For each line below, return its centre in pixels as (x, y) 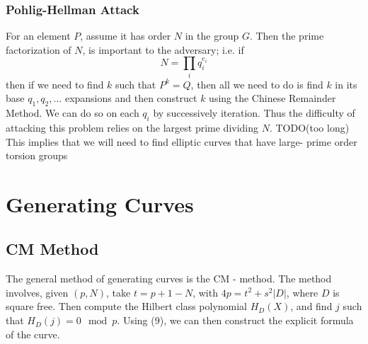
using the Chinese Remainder (272, 98)
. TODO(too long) (309, 127)
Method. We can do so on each (73, 113)
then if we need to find (55, 84)
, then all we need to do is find (257, 84)
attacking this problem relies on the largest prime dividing (132, 127)
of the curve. (33, 334)
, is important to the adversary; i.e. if (163, 49)
